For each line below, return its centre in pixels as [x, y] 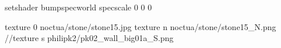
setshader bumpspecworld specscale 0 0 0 [78, 7]
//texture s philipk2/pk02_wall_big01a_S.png [89, 38]
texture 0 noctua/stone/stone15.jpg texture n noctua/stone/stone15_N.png [140, 26]
